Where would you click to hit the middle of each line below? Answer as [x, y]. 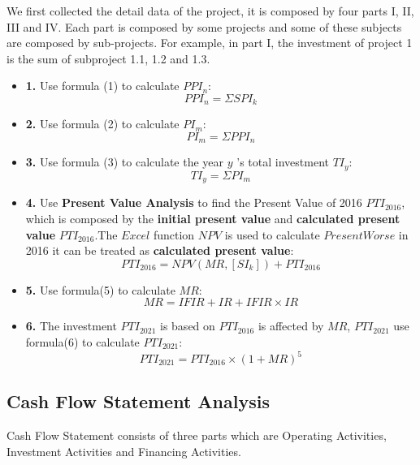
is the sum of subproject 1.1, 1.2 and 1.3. [108, 58]
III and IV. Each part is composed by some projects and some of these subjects [204, 26]
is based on [188, 326]
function [174, 234]
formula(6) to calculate [82, 341]
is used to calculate [272, 234]
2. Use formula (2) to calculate [102, 124]
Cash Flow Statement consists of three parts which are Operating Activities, [197, 435]
